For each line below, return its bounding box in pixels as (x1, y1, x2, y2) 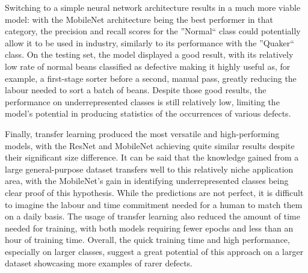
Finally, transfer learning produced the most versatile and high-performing (5, 127, 280, 140)
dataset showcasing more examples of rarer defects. (5, 257, 192, 269)
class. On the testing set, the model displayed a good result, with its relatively (5, 48, 294, 61)
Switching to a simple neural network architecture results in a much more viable (5, 1, 301, 13)
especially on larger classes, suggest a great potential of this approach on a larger (5, 245, 304, 257)
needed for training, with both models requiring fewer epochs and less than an (5, 221, 294, 234)
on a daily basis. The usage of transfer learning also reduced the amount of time (5, 210, 300, 222)
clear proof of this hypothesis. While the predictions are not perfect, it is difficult (5, 186, 304, 198)
